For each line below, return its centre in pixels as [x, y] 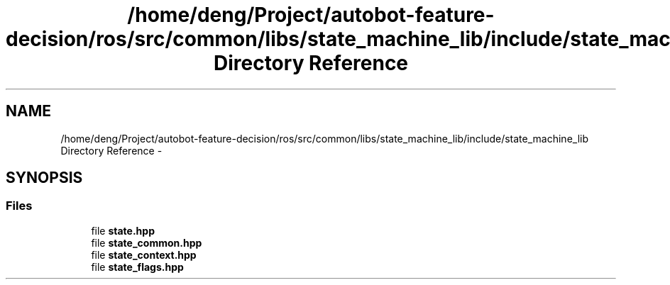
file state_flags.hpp [137, 267]
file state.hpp [123, 230]
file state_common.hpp [147, 242]
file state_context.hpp [144, 255]
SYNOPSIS [44, 178]
